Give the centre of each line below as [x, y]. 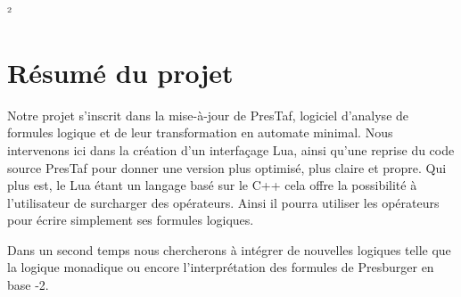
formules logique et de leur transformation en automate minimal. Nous [200, 132]
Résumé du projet [120, 72]
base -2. [28, 285]
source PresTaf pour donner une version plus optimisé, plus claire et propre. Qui [227, 167]
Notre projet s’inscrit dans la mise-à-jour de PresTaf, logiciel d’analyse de [208, 115]
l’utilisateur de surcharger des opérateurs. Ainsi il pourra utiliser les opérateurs [223, 202]
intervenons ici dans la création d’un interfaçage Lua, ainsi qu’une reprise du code [231, 149]
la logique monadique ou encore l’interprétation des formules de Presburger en [221, 267]
